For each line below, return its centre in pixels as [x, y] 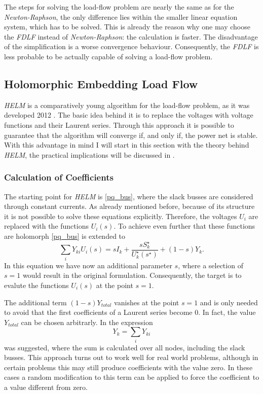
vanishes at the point [147, 302]
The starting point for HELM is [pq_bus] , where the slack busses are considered [129, 196]
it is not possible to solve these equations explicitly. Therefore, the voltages [121, 216]
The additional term [35, 302]
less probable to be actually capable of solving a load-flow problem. [108, 56]
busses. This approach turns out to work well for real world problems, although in [131, 357]
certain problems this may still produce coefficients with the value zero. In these [128, 367]
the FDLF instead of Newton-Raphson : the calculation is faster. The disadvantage [131, 36]
